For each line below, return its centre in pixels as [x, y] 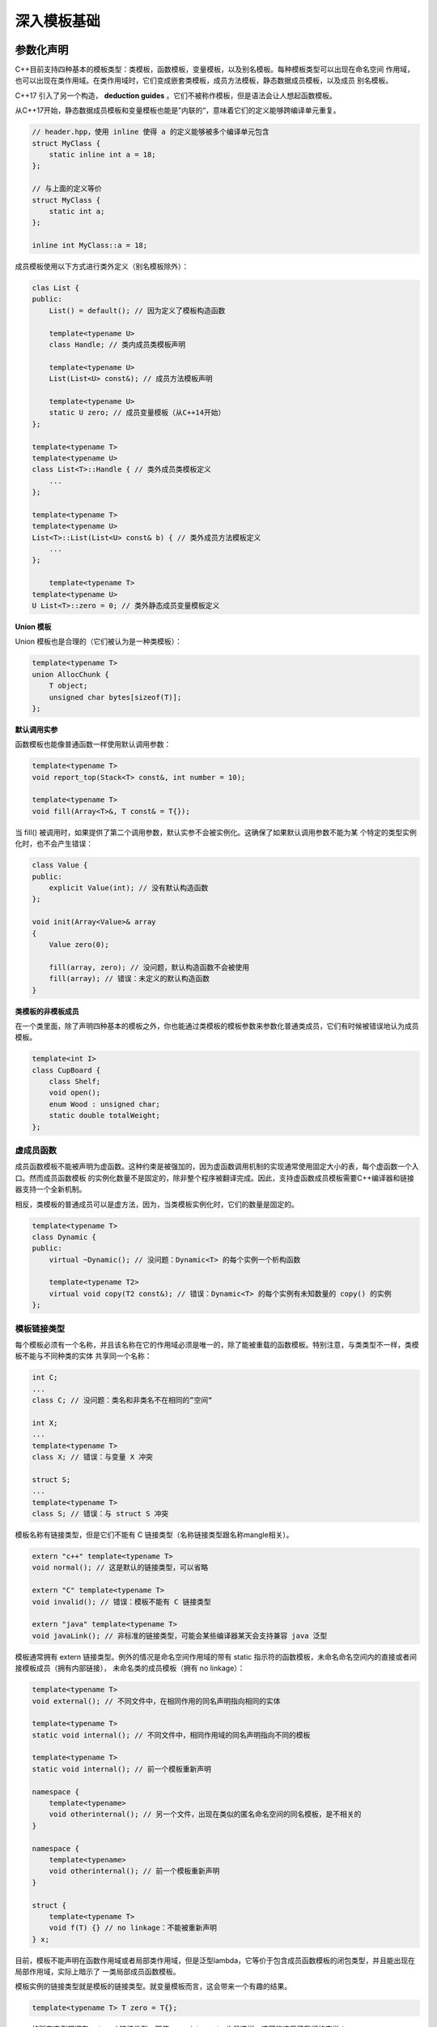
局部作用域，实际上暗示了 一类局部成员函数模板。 [98, 1972]
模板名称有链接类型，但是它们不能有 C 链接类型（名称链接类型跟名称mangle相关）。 [154, 1535]
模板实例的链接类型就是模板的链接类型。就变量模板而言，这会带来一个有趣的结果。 [153, 1986]
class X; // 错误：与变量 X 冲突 [93, 1457]
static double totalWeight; [105, 1116]
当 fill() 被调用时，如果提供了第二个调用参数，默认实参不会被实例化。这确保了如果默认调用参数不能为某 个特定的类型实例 [216, 832]
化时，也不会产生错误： [54, 844]
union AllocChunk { [70, 674]
